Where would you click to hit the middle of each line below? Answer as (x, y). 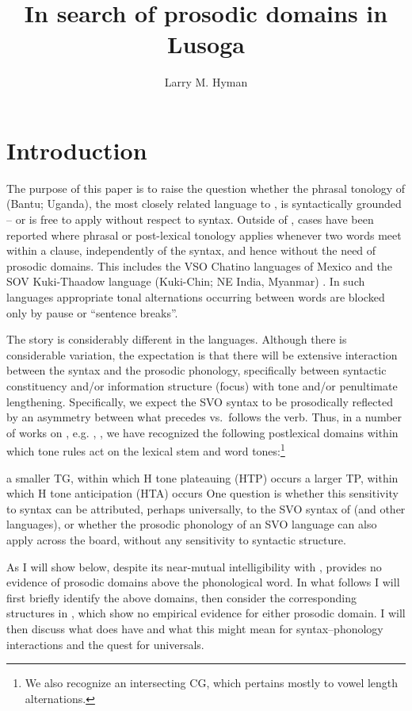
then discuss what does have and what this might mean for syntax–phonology (195, 628)
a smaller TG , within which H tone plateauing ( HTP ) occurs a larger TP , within (202, 477)
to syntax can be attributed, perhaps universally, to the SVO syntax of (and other (206, 508)
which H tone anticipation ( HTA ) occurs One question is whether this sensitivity (202, 493)
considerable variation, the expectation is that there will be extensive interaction (202, 354)
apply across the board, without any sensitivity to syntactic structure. (176, 539)
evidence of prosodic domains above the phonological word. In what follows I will (203, 582)
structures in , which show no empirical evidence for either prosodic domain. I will (206, 613)
